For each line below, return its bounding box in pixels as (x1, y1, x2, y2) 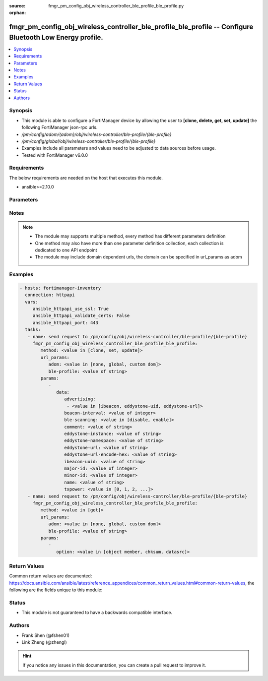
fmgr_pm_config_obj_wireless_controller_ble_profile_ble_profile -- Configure (9, 23, 254, 31)
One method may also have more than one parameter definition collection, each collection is (35, 240, 224, 246)
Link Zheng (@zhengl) (21, 639, 67, 645)
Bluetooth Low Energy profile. (9, 33, 104, 42)
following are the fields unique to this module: (9, 587, 103, 593)
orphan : (9, 10, 26, 16)
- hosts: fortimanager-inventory (19, 285, 101, 291)
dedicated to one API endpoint (35, 247, 97, 253)
